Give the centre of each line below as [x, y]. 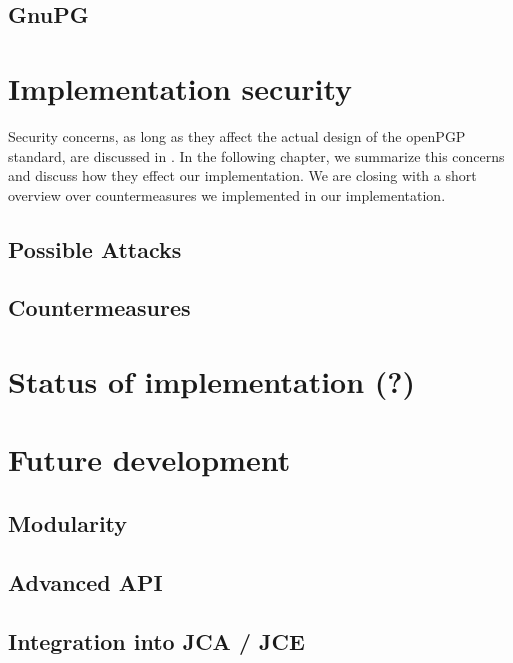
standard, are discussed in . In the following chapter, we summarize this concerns [256, 155]
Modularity [68, 522]
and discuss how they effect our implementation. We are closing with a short [242, 175]
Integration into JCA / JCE [156, 640]
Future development [149, 459]
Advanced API [85, 581]
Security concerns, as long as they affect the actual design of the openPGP [237, 135]
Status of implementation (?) [212, 381]
